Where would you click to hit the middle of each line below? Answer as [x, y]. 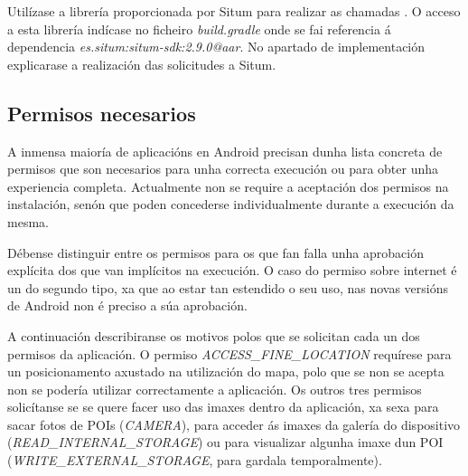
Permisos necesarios [102, 113]
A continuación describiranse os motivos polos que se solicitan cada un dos [214, 335]
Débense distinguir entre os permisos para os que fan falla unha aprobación [215, 252]
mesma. [28, 221]
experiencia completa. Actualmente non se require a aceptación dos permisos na [228, 186]
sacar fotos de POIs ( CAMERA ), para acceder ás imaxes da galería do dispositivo [234, 424]
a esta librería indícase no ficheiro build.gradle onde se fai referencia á [199, 29]
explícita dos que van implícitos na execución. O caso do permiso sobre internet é [232, 270]
